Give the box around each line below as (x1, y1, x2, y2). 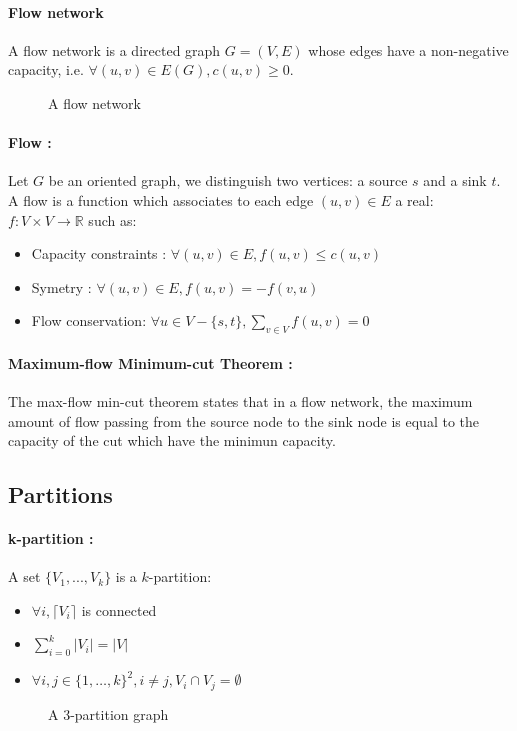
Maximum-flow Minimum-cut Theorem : (8, 352, 293, 373)
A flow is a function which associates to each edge (8, 189, 314, 210)
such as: (88, 209, 137, 230)
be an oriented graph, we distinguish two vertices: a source (48, 170, 408, 191)
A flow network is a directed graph (8, 39, 221, 60)
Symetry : (31, 276, 92, 297)
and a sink (423, 170, 487, 191)
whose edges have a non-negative (308, 39, 509, 60)
